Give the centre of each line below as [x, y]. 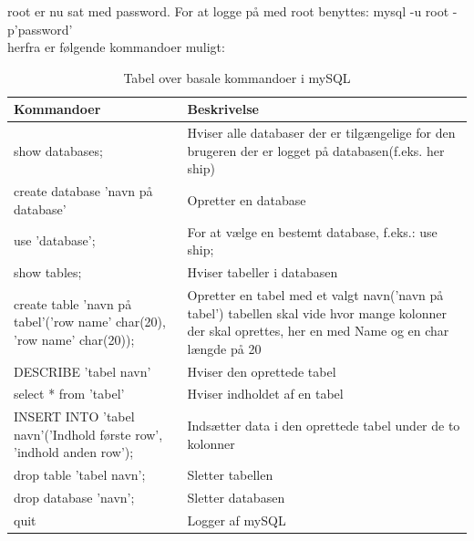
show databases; [58, 150]
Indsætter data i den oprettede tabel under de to [324, 426]
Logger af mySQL [237, 520]
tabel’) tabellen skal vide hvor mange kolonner [317, 312]
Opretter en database [247, 200]
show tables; [48, 272]
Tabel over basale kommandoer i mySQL [237, 77]
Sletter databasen [236, 498]
